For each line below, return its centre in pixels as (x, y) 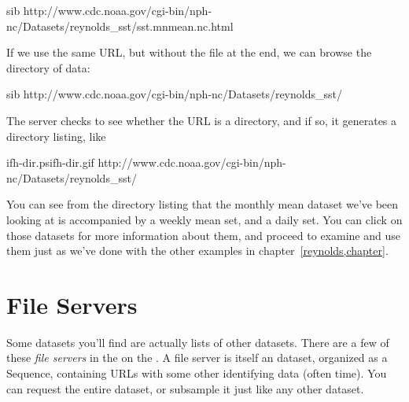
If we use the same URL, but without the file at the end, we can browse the (189, 52)
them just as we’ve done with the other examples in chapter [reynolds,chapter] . (197, 251)
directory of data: (48, 67)
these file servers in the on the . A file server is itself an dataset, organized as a (197, 358)
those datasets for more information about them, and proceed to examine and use (203, 235)
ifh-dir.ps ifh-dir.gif (50, 162)
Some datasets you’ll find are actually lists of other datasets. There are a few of (198, 342)
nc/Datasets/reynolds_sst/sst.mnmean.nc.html (120, 26)
